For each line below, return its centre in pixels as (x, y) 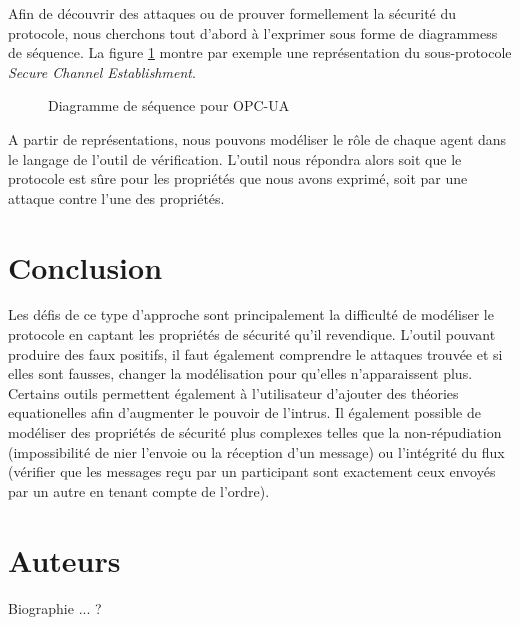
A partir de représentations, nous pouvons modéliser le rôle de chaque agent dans (257, 138)
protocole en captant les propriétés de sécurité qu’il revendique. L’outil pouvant (252, 334)
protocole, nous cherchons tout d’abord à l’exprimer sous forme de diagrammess (253, 32)
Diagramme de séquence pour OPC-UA (169, 105)
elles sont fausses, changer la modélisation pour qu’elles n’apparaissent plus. (240, 373)
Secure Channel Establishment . (102, 71)
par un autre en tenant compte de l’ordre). (139, 490)
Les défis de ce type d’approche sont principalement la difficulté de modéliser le (251, 314)
